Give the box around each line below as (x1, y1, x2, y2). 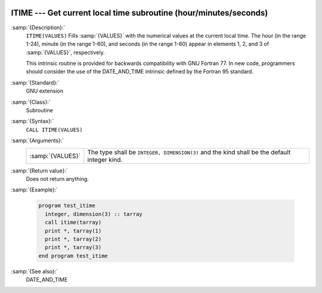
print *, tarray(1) (45, 227, 102, 234)
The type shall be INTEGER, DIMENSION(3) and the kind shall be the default (87, 148, 291, 156)
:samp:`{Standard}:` (11, 79, 60, 86)
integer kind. (87, 155, 123, 164)
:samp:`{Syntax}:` (11, 118, 54, 125)
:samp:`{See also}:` (11, 267, 58, 275)
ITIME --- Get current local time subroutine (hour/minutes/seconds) (11, 8, 268, 18)
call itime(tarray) (45, 219, 102, 226)
